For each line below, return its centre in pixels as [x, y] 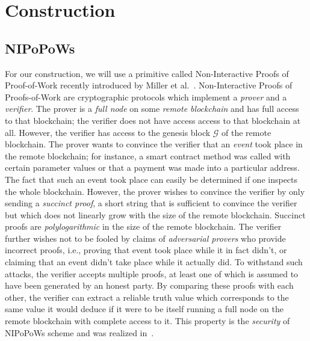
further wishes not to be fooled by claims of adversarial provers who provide [145, 238]
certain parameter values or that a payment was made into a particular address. [152, 167]
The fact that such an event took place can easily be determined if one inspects [151, 179]
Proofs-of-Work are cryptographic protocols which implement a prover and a [146, 97]
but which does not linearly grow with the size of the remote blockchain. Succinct [155, 214]
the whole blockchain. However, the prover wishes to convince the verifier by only [155, 191]
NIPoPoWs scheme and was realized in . [79, 332]
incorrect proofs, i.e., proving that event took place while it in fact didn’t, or [146, 250]
